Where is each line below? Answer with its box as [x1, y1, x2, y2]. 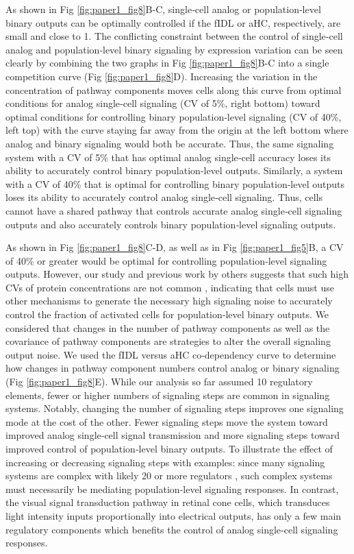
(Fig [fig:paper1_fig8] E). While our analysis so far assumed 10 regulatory [5, 374, 313, 389]
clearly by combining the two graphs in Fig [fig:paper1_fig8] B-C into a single [5, 56, 329, 70]
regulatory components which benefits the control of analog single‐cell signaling [5, 522, 338, 536]
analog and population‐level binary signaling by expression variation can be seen [5, 42, 343, 56]
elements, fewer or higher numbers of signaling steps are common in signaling [5, 387, 330, 402]
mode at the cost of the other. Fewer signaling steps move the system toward [5, 414, 328, 429]
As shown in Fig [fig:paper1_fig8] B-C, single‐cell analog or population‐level [5, 2, 321, 16]
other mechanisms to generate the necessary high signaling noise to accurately [5, 293, 333, 308]
